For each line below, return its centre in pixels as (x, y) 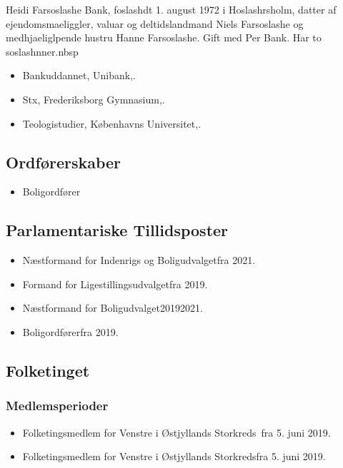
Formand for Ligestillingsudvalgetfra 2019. (115, 284)
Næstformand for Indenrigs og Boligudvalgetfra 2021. (139, 260)
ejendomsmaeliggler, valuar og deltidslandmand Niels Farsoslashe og (155, 23)
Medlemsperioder (57, 406)
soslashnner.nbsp (42, 51)
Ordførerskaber (64, 162)
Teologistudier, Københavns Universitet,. (112, 123)
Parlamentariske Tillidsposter (117, 230)
